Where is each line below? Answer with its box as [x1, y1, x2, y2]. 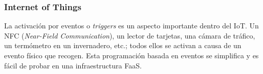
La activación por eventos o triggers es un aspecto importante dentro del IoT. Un [4, 20, 259, 31]
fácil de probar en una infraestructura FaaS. [4, 60, 142, 70]
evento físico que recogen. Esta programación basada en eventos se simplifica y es [4, 50, 259, 60]
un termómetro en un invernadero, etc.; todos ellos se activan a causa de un [4, 40, 242, 51]
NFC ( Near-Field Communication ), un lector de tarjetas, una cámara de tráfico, [4, 30, 255, 41]
